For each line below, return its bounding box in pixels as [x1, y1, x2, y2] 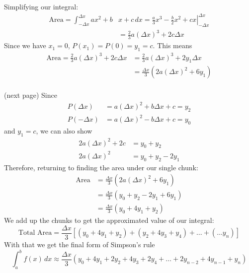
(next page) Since [4, 90, 57, 100]
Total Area [18, 229, 52, 237]
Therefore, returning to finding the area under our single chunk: [4, 162, 198, 172]
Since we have [4, 40, 46, 51]
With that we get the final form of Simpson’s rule [4, 239, 155, 250]
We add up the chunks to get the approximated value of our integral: [4, 215, 214, 225]
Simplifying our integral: [4, 1, 79, 11]
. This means [153, 40, 192, 51]
